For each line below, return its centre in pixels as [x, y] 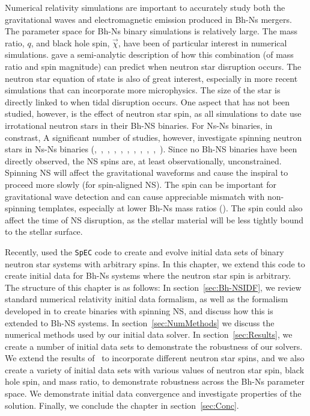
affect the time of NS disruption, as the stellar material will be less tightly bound [154, 219]
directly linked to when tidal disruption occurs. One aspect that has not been [147, 101]
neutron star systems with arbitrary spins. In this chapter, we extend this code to [155, 263]
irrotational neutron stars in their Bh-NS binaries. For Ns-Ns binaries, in [139, 125]
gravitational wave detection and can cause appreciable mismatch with [135, 196]
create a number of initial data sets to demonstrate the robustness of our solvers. [154, 346]
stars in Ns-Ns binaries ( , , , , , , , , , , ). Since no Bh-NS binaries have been [151, 149]
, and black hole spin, [70, 42]
